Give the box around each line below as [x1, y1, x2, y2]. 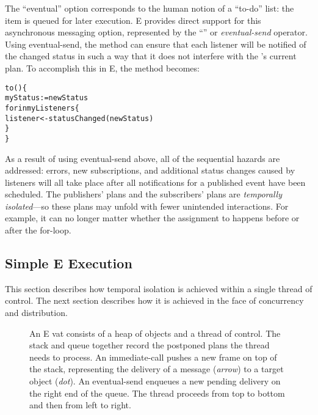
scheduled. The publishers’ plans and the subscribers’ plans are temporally [5, 188, 283, 200]
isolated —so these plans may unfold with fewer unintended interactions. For [5, 199, 289, 212]
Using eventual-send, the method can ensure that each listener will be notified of [5, 37, 306, 50]
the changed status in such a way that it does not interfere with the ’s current [5, 50, 297, 62]
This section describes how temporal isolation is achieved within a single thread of [5, 282, 313, 295]
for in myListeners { [5, 103, 79, 112]
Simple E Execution [5, 254, 132, 273]
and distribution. [5, 306, 68, 319]
